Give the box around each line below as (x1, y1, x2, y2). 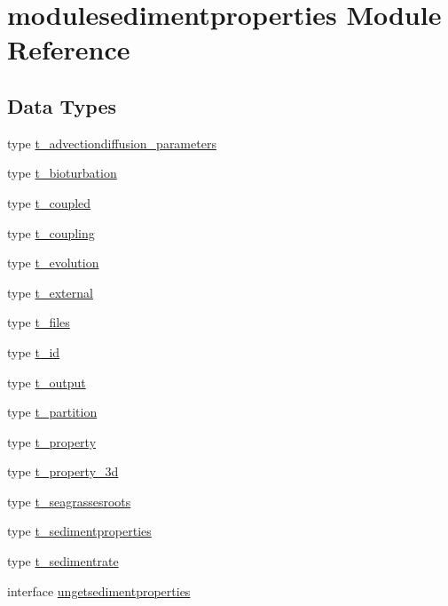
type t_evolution (7, 253, 99, 272)
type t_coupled (7, 193, 91, 211)
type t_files (7, 313, 70, 331)
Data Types (7, 92, 116, 119)
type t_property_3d (7, 462, 119, 481)
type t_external (7, 283, 93, 301)
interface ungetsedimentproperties (7, 581, 191, 600)
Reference (7, 31, 130, 68)
